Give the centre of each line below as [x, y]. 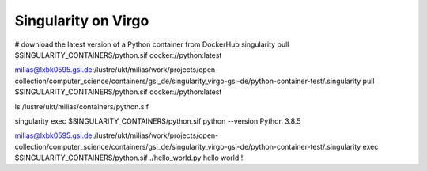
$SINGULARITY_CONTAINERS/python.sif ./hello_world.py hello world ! [129, 158]
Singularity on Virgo [82, 21]
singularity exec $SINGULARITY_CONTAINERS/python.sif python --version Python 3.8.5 [158, 121]
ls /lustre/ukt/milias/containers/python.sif [82, 106]
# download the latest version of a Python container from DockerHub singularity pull [152, 44]
